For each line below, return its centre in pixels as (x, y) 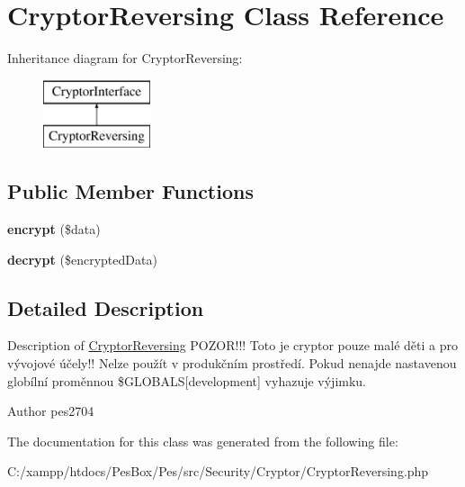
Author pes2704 (51, 411)
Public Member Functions (130, 191)
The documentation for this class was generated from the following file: (203, 441)
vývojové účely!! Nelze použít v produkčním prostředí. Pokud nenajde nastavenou (232, 363)
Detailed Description (106, 307)
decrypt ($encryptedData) (82, 259)
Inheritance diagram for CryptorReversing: (125, 58)
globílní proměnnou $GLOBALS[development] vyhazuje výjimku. (187, 380)
